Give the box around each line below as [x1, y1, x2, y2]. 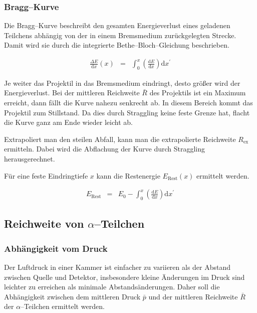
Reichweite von [4, 216, 84, 231]
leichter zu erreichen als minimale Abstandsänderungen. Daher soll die [4, 281, 220, 292]
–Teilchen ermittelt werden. [21, 301, 105, 311]
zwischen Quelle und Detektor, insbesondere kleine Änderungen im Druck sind [4, 271, 245, 282]
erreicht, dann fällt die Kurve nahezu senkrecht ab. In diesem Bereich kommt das [4, 97, 253, 108]
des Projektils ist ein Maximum [149, 87, 246, 98]
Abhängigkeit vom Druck [4, 242, 108, 254]
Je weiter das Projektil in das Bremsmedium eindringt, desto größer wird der [4, 77, 240, 88]
